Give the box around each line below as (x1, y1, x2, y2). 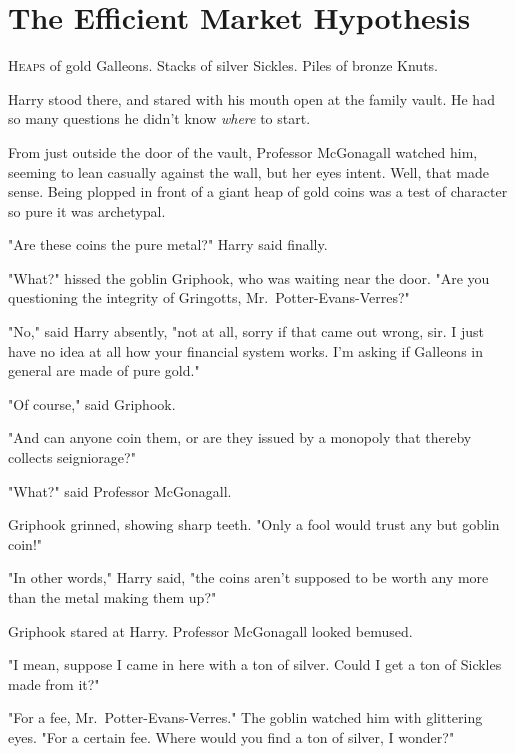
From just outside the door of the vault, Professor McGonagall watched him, (8, 141, 478, 162)
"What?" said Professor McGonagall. (8, 480, 232, 501)
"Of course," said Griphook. (8, 393, 176, 414)
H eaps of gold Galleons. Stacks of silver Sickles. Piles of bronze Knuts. (8, 55, 439, 76)
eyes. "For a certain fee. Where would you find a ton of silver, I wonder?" (8, 726, 455, 747)
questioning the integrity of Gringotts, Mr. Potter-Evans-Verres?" (8, 287, 410, 308)
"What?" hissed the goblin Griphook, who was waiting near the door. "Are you (8, 267, 490, 288)
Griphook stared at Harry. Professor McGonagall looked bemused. (8, 620, 413, 641)
